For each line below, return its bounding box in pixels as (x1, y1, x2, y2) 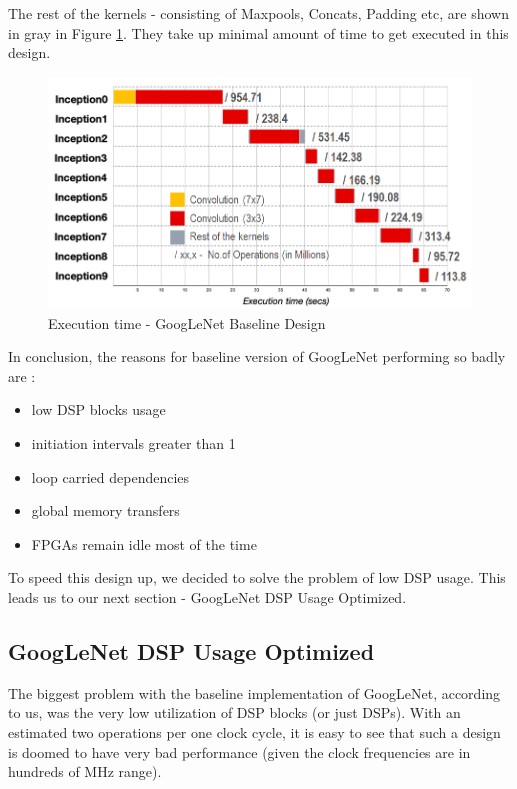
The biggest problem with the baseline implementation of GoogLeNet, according (8, 682, 501, 703)
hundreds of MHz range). (8, 761, 162, 782)
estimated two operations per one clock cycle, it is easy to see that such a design (8, 722, 501, 743)
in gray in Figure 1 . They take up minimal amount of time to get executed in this (8, 22, 509, 43)
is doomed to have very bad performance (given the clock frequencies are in (8, 741, 471, 762)
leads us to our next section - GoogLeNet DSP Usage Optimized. (8, 587, 407, 608)
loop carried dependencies (31, 466, 190, 487)
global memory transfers (31, 500, 180, 521)
